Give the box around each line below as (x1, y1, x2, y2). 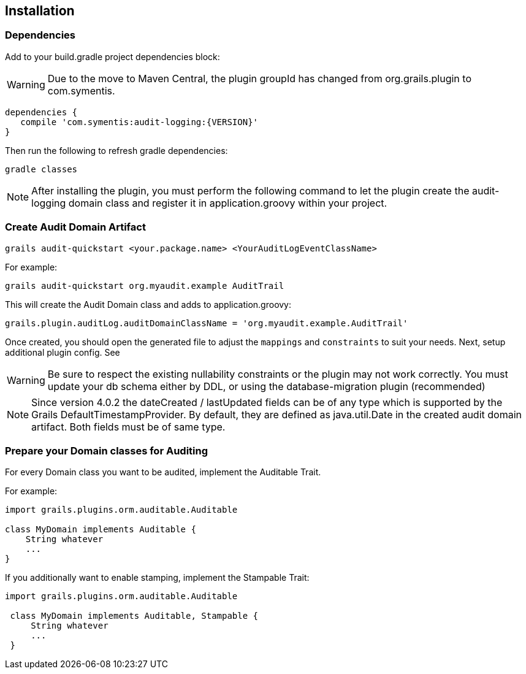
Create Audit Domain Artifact (5, 221, 146, 234)
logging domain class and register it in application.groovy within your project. (31, 196, 387, 209)
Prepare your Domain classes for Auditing (5, 444, 208, 457)
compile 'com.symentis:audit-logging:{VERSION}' (20, 117, 259, 127)
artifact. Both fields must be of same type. (31, 420, 226, 433)
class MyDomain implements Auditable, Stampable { (10, 611, 259, 621)
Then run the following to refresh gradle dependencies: (5, 145, 228, 156)
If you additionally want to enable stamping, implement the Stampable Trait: (5, 572, 310, 583)
